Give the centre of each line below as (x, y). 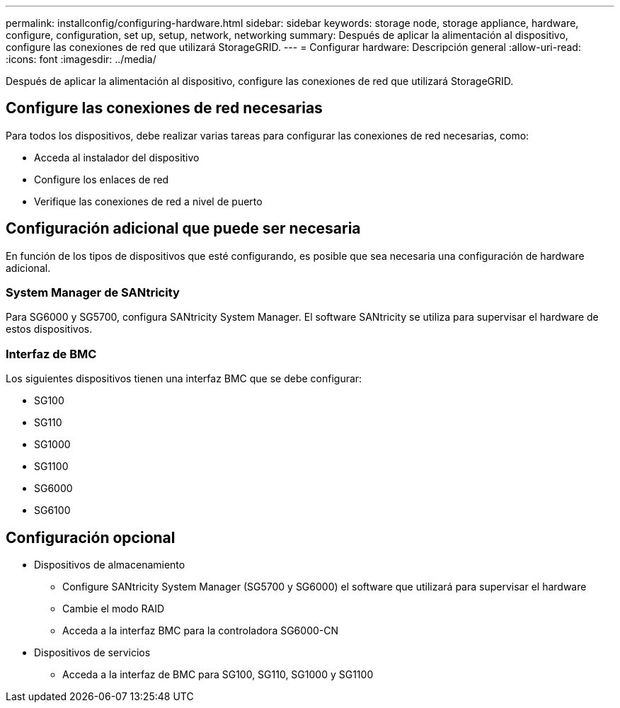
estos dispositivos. (49, 329)
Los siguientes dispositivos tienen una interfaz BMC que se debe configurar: (184, 379)
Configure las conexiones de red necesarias (164, 108)
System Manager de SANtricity (93, 293)
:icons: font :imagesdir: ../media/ (81, 59)
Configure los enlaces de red (102, 179)
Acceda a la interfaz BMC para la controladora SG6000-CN (201, 631)
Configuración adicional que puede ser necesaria (183, 229)
